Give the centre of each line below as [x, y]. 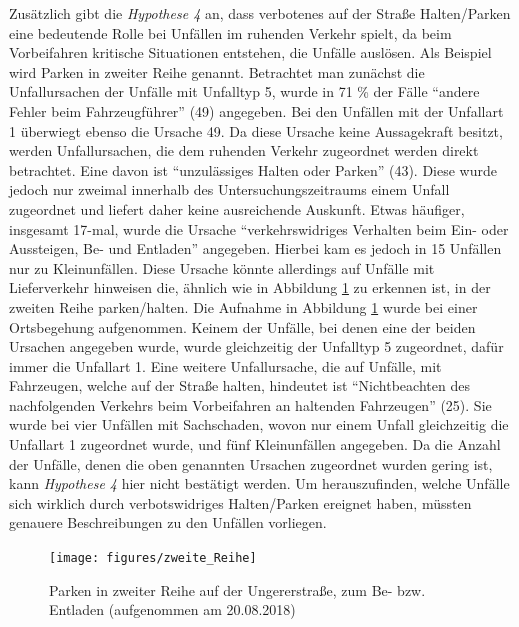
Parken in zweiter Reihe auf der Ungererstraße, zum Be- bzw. [237, 589]
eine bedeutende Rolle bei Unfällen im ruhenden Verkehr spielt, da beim [230, 32]
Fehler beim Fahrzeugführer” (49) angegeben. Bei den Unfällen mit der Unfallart [256, 110]
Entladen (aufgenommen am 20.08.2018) [172, 609]
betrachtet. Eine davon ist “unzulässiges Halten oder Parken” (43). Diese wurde [253, 169]
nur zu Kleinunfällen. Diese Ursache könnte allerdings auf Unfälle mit [222, 267]
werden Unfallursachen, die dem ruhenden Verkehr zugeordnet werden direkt [244, 150]
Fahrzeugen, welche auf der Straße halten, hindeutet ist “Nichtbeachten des [239, 385]
